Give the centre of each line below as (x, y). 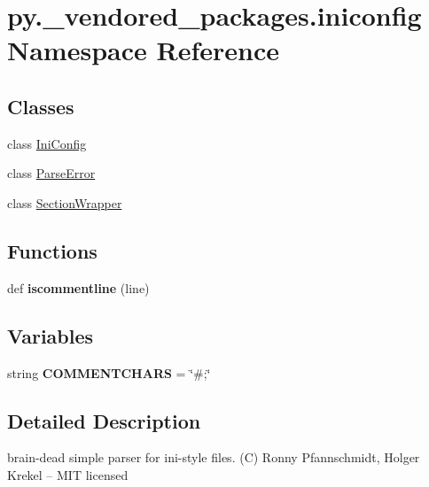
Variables (51, 335)
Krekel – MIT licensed (68, 474)
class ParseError (51, 173)
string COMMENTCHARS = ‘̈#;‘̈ (109, 372)
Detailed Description (104, 420)
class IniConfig (47, 143)
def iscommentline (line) (78, 287)
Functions (52, 250)
